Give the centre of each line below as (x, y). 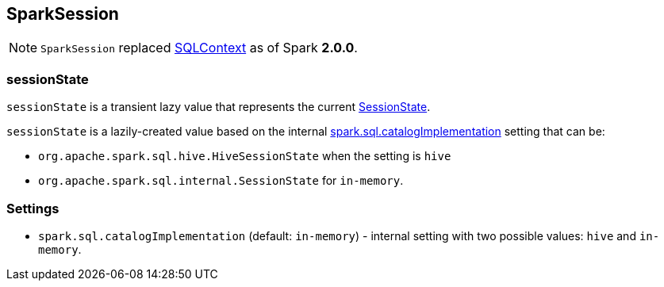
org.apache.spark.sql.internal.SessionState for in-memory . (221, 181)
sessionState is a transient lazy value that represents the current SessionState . (219, 107)
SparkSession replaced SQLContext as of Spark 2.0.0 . (199, 48)
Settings (33, 208)
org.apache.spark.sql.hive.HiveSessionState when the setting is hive (245, 156)
